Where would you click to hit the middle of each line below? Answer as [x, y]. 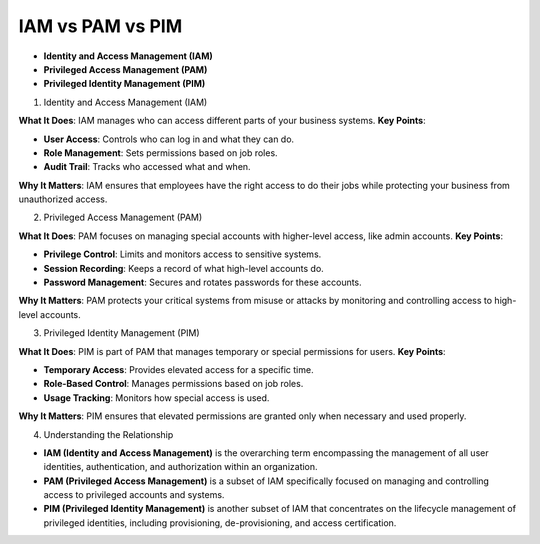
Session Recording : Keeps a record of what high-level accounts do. [183, 268]
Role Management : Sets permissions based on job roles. [161, 152]
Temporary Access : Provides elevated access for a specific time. [178, 369]
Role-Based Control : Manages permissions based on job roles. [173, 384]
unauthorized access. [63, 199]
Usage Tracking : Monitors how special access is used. [156, 397]
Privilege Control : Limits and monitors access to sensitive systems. [182, 254]
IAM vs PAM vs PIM [100, 26]
